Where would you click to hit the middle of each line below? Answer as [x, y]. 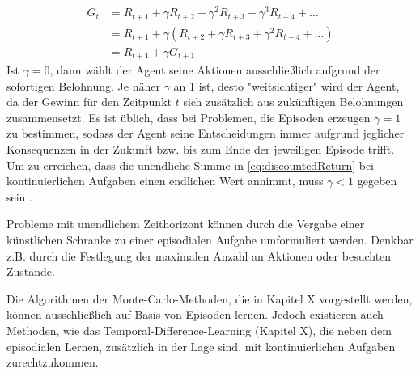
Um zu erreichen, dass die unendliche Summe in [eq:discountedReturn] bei [191, 165]
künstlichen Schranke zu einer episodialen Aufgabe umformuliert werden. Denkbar [210, 240]
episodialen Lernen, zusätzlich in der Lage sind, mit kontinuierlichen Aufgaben [201, 346]
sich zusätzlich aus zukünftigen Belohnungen [293, 102]
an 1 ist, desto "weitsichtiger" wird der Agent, [286, 85]
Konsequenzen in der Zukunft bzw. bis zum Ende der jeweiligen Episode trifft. [201, 149]
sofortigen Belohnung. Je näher [83, 85]
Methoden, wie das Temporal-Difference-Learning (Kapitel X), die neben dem [199, 330]
